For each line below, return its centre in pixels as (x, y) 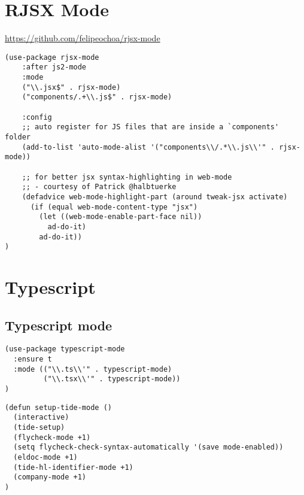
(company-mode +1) (50, 477)
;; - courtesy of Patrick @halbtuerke (99, 187)
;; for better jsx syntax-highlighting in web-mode (127, 177)
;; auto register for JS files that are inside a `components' (151, 127)
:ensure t (33, 359)
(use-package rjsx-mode (52, 57)
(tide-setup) (39, 428)
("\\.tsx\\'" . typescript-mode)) (112, 379)
